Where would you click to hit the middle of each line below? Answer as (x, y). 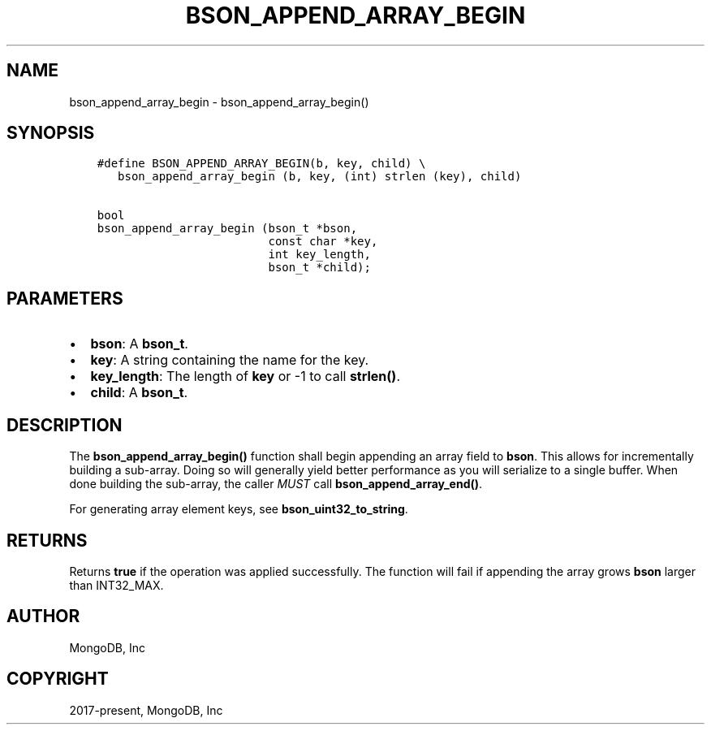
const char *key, (323, 242)
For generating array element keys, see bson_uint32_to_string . (239, 509)
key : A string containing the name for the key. (230, 360)
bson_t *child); (319, 268)
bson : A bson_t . (139, 344)
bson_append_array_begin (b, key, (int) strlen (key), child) (320, 177)
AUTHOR (43, 616)
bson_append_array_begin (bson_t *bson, (227, 229)
